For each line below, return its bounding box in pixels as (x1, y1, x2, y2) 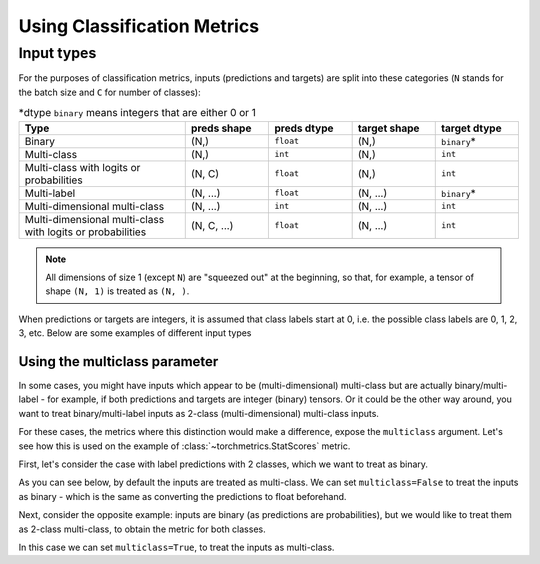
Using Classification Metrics (18, 15, 260, 37)
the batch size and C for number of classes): (18, 86, 201, 98)
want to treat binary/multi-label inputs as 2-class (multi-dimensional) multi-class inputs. (18, 407, 380, 419)
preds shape (190, 121, 252, 135)
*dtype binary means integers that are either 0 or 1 (18, 106, 257, 120)
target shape (357, 121, 420, 135)
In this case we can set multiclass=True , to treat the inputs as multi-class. (18, 541, 335, 553)
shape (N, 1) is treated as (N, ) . (45, 285, 190, 297)
